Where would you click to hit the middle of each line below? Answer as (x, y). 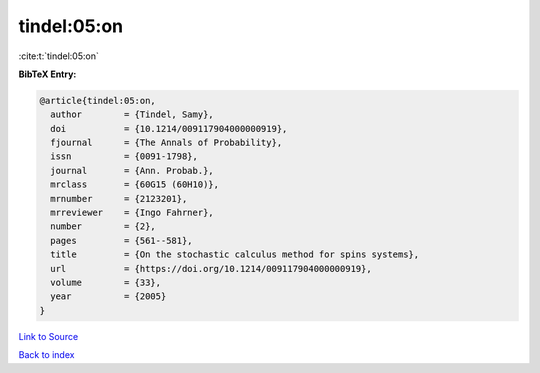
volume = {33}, (106, 282)
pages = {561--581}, (122, 240)
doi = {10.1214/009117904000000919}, (169, 128)
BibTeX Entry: (47, 74)
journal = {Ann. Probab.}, (132, 170)
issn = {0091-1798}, (124, 156)
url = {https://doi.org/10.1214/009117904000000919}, (211, 268)
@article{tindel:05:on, (98, 100)
